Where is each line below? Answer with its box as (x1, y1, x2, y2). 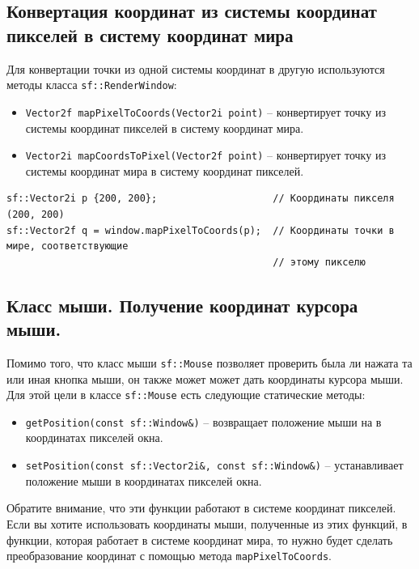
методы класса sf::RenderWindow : (6, 76, 177, 93)
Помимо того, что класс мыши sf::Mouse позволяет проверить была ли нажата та (6, 354, 413, 371)
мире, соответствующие (6, 240, 129, 253)
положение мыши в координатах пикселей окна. (25, 472, 262, 489)
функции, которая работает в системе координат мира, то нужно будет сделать (6, 531, 393, 548)
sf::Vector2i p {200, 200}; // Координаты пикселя (6, 193, 395, 205)
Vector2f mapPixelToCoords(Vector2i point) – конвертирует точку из (25, 103, 386, 120)
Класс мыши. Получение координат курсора (6, 292, 358, 317)
